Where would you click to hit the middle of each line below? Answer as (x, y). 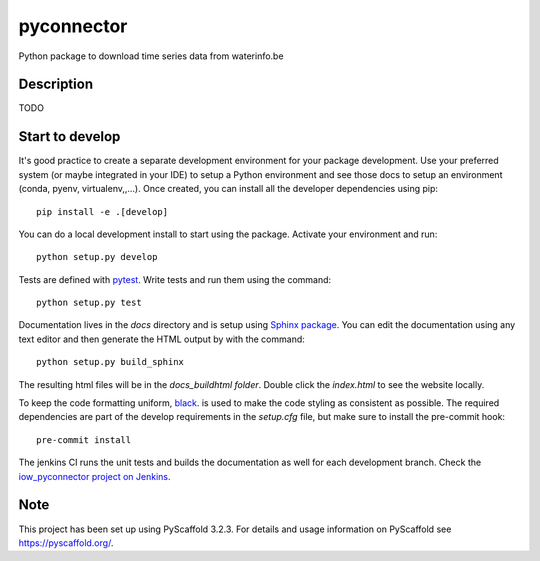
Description (56, 84)
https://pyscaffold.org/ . (66, 542)
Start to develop (69, 136)
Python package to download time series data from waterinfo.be (151, 56)
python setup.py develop (97, 257)
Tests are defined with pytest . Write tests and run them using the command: (175, 279)
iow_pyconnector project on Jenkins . (94, 476)
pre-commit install (84, 439)
